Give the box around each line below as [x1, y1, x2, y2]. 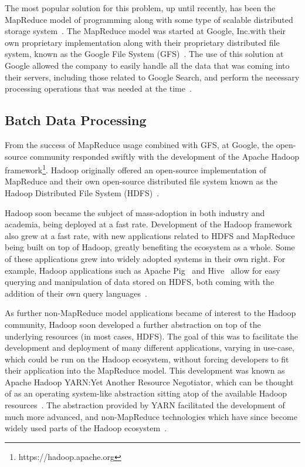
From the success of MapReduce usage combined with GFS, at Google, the [5, 138, 274, 150]
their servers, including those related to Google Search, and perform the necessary [5, 70, 300, 83]
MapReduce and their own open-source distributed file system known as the [5, 175, 278, 187]
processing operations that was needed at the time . [5, 82, 192, 95]
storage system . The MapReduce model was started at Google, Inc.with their [5, 25, 286, 37]
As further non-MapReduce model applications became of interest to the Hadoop [5, 307, 296, 319]
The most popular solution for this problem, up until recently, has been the [5, 2, 276, 14]
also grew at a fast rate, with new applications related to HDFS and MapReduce [5, 229, 295, 241]
